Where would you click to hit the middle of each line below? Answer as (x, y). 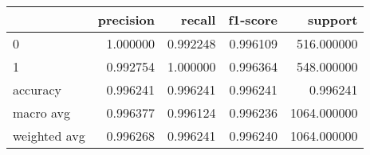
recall (199, 19)
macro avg (42, 112)
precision (126, 19)
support (333, 19)
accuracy (37, 89)
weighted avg (49, 136)
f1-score (253, 19)
